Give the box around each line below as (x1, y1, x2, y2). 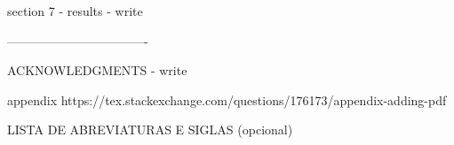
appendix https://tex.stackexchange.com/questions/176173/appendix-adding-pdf (7, 90, 447, 109)
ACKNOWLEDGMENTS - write (7, 61, 187, 80)
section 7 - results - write (7, 2, 143, 19)
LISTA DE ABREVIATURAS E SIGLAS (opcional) (7, 120, 293, 139)
